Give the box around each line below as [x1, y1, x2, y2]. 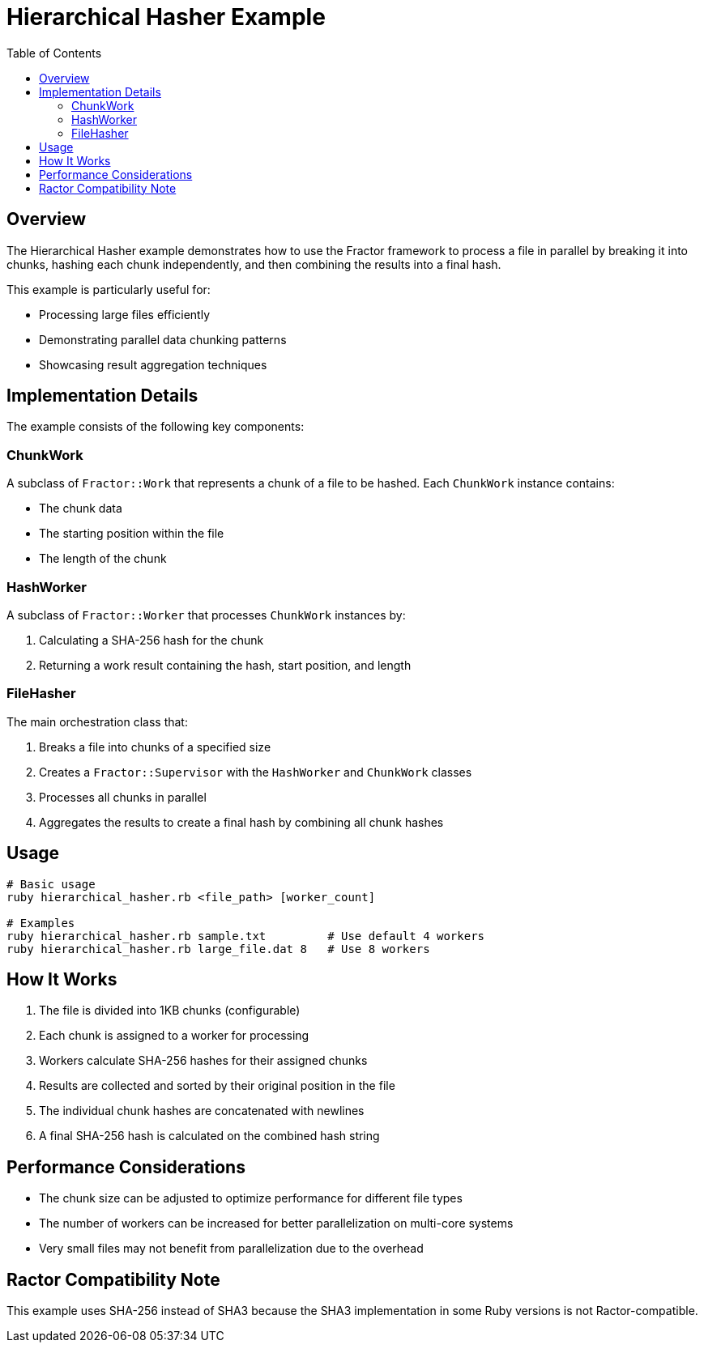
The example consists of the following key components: [6, 419, 305, 434]
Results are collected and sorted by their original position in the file [39, 1079, 395, 1093]
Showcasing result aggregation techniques [39, 357, 267, 372]
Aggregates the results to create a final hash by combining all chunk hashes [39, 815, 444, 829]
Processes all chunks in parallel [39, 789, 207, 804]
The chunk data [39, 501, 122, 516]
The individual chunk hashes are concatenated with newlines [39, 1104, 365, 1118]
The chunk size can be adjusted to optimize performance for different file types [39, 1191, 463, 1206]
